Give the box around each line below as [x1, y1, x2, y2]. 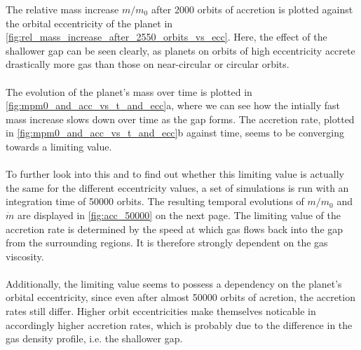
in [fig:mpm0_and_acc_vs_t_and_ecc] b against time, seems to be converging [6, 125, 344, 140]
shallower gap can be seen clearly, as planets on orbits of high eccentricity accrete [6, 43, 355, 57]
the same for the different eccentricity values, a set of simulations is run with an [6, 180, 349, 195]
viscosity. [6, 248, 44, 263]
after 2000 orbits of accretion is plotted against [151, 2, 353, 16]
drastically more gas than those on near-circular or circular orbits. [6, 57, 290, 71]
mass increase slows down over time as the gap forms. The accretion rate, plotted [6, 111, 355, 126]
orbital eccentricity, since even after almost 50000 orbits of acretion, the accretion [6, 290, 355, 304]
